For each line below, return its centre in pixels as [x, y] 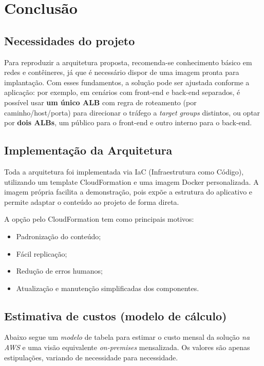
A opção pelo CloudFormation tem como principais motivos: [99, 219]
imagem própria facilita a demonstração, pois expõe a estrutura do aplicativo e [128, 192]
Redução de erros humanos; [59, 271]
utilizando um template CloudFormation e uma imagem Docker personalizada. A [131, 181]
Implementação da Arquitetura [88, 150]
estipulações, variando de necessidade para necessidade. [91, 357]
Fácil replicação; [42, 253]
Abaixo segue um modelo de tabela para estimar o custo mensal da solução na [127, 337]
